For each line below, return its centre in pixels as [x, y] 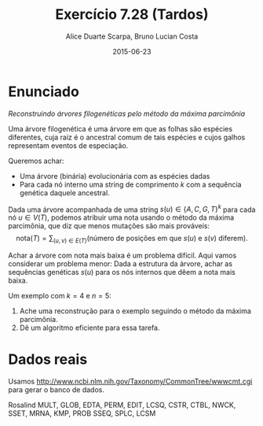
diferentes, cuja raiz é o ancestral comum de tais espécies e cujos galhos [127, 137]
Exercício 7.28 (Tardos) [132, 15]
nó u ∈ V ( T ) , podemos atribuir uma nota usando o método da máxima [121, 217]
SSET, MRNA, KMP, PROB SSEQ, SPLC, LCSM [82, 413]
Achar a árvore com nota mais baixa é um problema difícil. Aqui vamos [122, 256]
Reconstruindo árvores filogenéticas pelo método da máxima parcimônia [127, 113]
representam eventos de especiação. [68, 145]
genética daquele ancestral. [64, 193]
